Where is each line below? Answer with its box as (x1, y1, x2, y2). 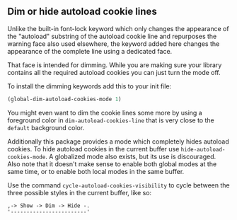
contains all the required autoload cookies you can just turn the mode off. (7, 68, 221, 76)
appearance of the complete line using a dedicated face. (7, 47, 173, 55)
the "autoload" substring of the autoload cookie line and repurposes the (7, 32, 217, 40)
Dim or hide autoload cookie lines (7, 6, 157, 18)
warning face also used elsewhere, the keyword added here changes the (7, 39, 220, 48)
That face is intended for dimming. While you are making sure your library (7, 60, 222, 69)
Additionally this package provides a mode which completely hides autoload (7, 137, 229, 146)
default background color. (7, 123, 85, 132)
